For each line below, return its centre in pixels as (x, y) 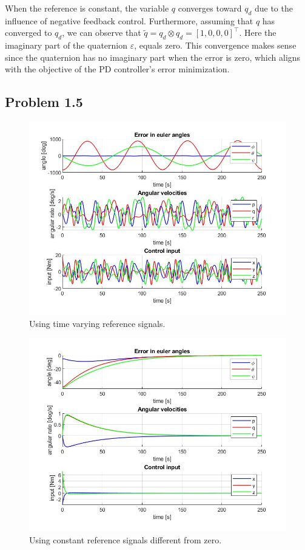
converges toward (210, 8)
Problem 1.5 (44, 102)
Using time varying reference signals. (97, 323)
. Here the (258, 33)
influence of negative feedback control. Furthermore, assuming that (129, 20)
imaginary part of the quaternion (66, 45)
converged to (28, 33)
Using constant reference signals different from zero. (126, 539)
